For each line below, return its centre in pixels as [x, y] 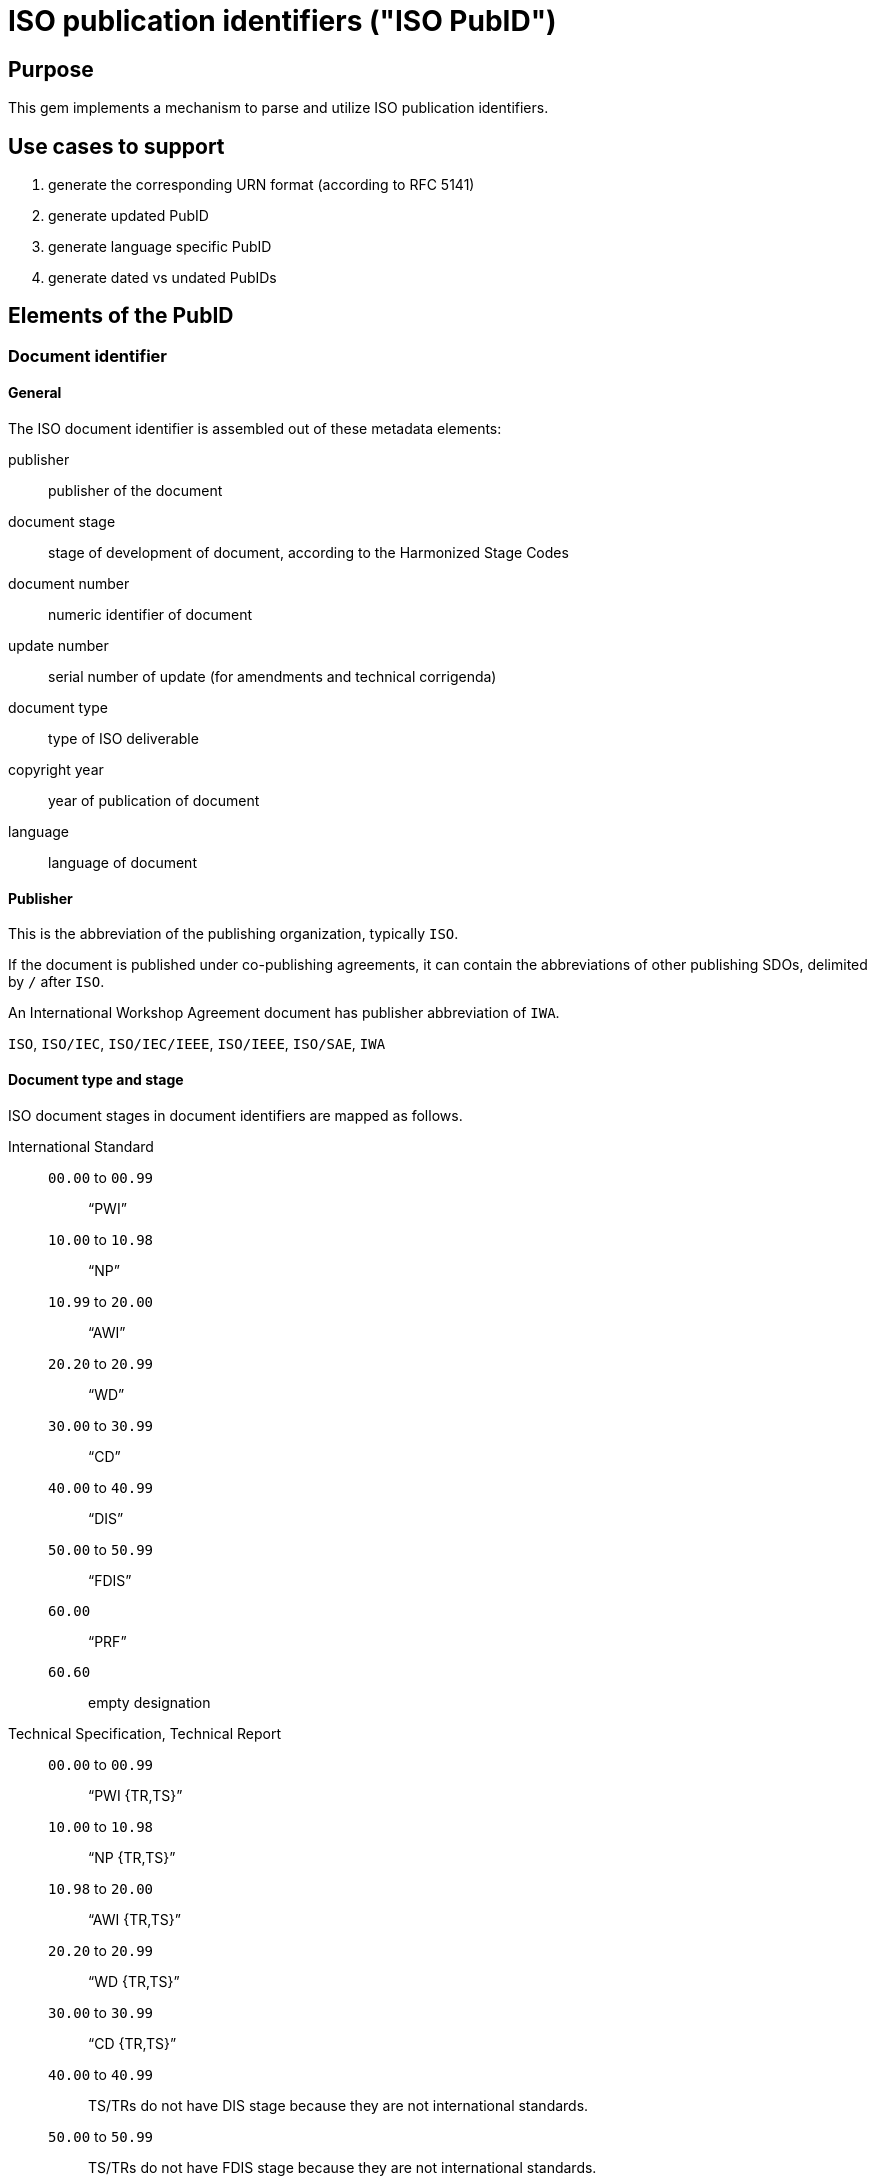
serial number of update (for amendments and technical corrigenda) [272, 677]
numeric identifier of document [150, 615]
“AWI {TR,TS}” [134, 1919]
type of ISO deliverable [123, 739]
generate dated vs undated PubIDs [162, 278]
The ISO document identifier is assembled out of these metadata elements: [255, 429]
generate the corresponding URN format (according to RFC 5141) [261, 185]
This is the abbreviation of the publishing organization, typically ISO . [233, 934]
